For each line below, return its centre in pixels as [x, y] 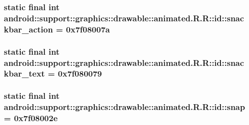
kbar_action [29, 29]
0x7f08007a [88, 29]
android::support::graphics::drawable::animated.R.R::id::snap [124, 107]
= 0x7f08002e [31, 118]
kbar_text [24, 73]
